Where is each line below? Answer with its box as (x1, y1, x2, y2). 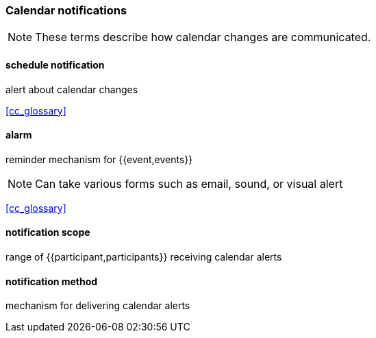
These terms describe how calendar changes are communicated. (35, 30, 371, 45)
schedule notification (5, 58, 105, 71)
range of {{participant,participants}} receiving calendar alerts (5, 251, 282, 263)
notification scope (5, 226, 90, 239)
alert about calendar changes (5, 83, 138, 95)
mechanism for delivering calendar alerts (5, 300, 190, 312)
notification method (5, 275, 98, 287)
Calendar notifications (5, 3, 127, 17)
